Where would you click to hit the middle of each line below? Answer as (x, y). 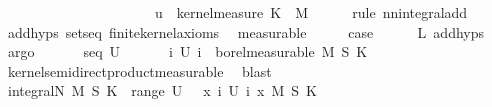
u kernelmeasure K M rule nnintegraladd (311, 12)
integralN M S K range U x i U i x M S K (162, 90)
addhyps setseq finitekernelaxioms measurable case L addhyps (246, 31)
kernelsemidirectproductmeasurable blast (139, 70)
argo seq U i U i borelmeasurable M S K (187, 51)
